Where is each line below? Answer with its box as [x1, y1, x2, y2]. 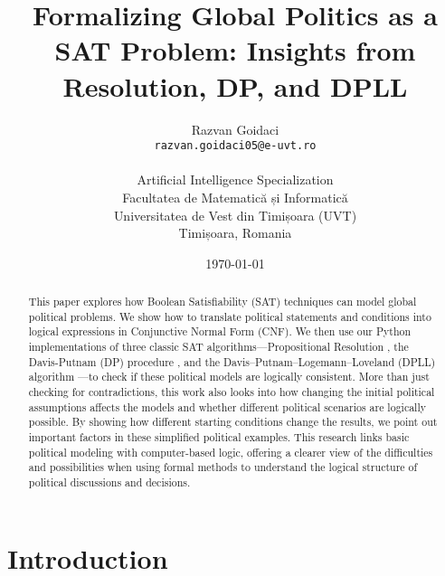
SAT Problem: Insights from [54, 32, 416, 69]
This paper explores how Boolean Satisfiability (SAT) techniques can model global [28, 294, 417, 309]
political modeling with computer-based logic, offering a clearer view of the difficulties [28, 444, 433, 459]
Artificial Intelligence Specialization [137, 170, 334, 189]
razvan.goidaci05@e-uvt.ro [154, 139, 317, 153]
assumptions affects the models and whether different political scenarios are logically [28, 399, 426, 414]
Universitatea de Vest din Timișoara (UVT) [113, 205, 357, 224]
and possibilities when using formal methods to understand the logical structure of [28, 459, 418, 475]
